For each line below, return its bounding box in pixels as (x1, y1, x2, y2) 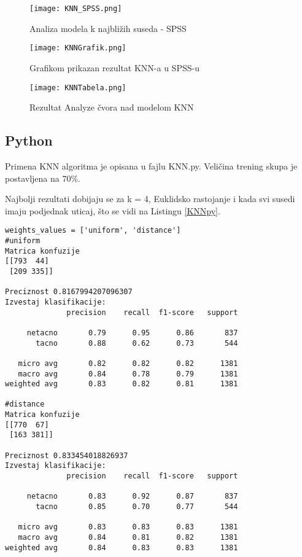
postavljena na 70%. (5, 171, 80, 184)
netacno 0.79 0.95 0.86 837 (26, 328, 238, 337)
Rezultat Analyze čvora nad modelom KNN (29, 101, 194, 114)
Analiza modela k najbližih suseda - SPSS (29, 21, 187, 34)
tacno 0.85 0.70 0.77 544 (36, 502, 238, 512)
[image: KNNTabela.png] (29, 83, 126, 92)
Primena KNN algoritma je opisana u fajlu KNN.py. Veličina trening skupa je (5, 159, 298, 172)
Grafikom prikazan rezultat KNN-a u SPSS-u (29, 61, 199, 74)
